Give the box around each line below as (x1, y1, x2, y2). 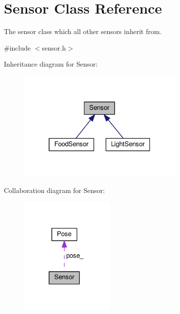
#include (4, 42, 31, 52)
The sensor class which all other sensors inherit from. (4, 26, 162, 36)
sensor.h (42, 42, 66, 52)
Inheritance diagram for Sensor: (4, 59, 98, 69)
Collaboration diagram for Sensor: (4, 185, 105, 195)
